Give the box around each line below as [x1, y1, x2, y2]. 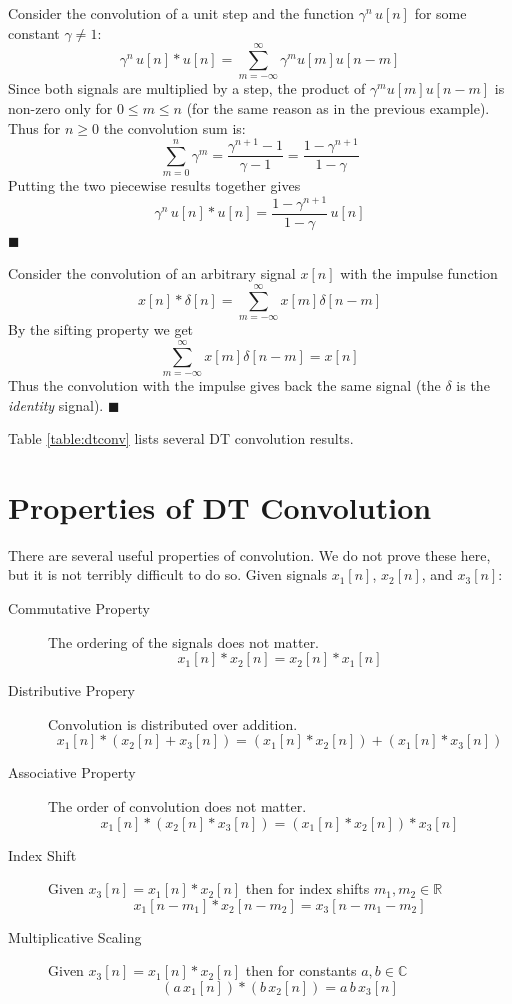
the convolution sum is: [103, 117, 246, 138]
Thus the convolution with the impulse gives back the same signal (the [8, 374, 441, 395]
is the [456, 374, 490, 395]
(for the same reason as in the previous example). [186, 97, 490, 118]
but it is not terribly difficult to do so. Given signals [8, 564, 328, 585]
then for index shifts [245, 878, 370, 899]
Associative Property [8, 762, 136, 783]
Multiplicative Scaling [8, 926, 142, 947]
